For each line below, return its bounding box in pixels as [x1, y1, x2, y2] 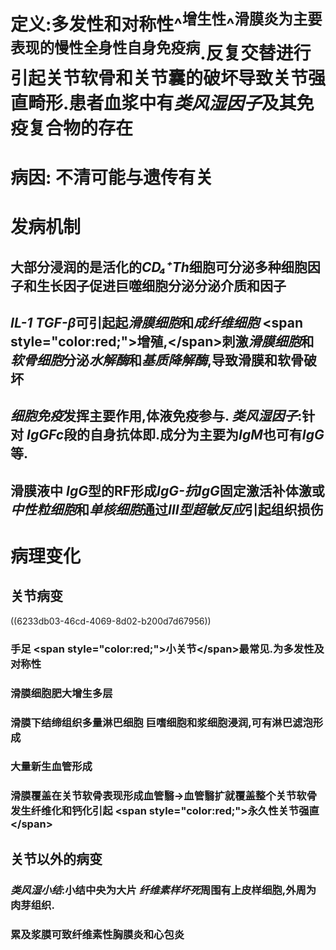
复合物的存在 [28, 117, 134, 139]
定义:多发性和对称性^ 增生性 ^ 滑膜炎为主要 [10, 10, 323, 36]
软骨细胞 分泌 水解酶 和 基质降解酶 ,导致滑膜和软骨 [10, 352, 305, 369]
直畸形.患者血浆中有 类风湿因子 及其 [10, 92, 297, 114]
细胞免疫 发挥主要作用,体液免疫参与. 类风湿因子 [10, 408, 298, 425]
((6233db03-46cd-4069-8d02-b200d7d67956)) [10, 615, 212, 627]
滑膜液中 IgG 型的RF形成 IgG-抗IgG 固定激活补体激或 [10, 482, 325, 499]
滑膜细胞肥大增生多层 [10, 686, 113, 700]
